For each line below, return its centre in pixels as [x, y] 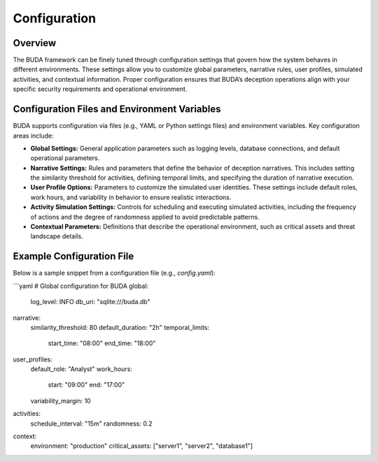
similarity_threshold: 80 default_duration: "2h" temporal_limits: [120, 327]
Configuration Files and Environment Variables [117, 109]
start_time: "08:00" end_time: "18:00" [102, 343]
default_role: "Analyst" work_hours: [82, 369]
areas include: [33, 136]
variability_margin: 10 [61, 400]
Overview [35, 43]
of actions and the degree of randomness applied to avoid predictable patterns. [145, 217]
